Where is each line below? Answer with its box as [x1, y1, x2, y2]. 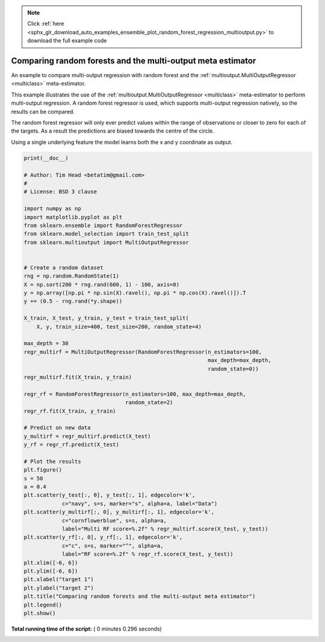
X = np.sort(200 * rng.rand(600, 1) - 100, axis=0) [23, 281, 180, 288]
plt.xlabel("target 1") [23, 576, 94, 583]
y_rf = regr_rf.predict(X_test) [23, 441, 120, 448]
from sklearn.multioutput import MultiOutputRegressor [23, 238, 189, 246]
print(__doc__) [23, 154, 69, 161]
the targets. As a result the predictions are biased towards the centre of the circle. [11, 127, 214, 135]
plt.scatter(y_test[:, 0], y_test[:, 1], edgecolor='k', [23, 491, 196, 499]
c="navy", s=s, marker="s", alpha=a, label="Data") [61, 500, 218, 507]
